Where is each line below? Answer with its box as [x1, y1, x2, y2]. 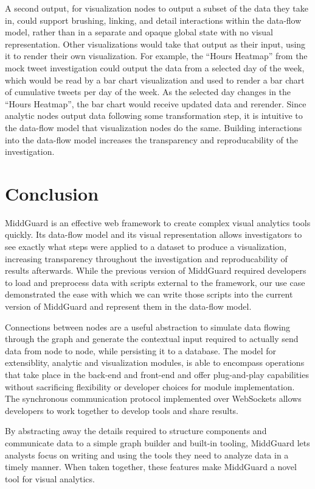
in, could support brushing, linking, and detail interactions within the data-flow [5, 13, 302, 26]
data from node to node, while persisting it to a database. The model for [5, 344, 277, 357]
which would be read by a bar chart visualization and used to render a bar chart [5, 73, 305, 86]
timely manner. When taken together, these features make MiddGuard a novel [5, 460, 297, 473]
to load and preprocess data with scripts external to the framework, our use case [5, 276, 305, 288]
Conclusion [5, 180, 99, 205]
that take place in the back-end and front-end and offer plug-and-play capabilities [5, 368, 309, 380]
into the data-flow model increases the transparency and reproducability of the [5, 133, 298, 146]
